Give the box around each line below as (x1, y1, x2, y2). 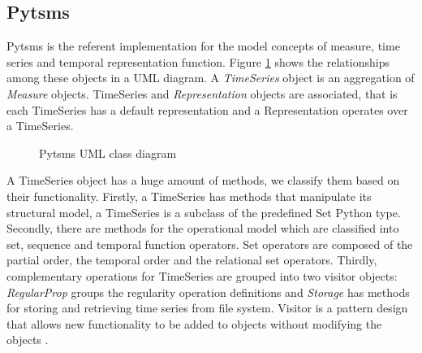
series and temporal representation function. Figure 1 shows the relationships (6, 53, 390, 70)
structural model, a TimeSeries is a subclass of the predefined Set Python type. (6, 203, 401, 220)
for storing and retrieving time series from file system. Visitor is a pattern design (6, 299, 408, 316)
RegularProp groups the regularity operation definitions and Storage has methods (6, 283, 410, 300)
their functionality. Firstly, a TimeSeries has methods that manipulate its (6, 187, 372, 204)
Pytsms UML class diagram (39, 144, 177, 161)
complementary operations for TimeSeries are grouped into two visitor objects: (6, 267, 398, 284)
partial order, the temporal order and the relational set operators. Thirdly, (6, 251, 377, 268)
